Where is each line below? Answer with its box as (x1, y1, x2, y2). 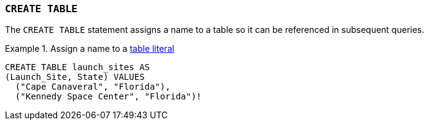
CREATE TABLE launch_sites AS (5, 62, 150, 73)
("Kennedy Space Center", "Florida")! (15, 91, 202, 102)
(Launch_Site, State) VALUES (5, 72, 145, 82)
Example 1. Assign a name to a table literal (5, 43, 174, 54)
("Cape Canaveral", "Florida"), (15, 82, 171, 92)
